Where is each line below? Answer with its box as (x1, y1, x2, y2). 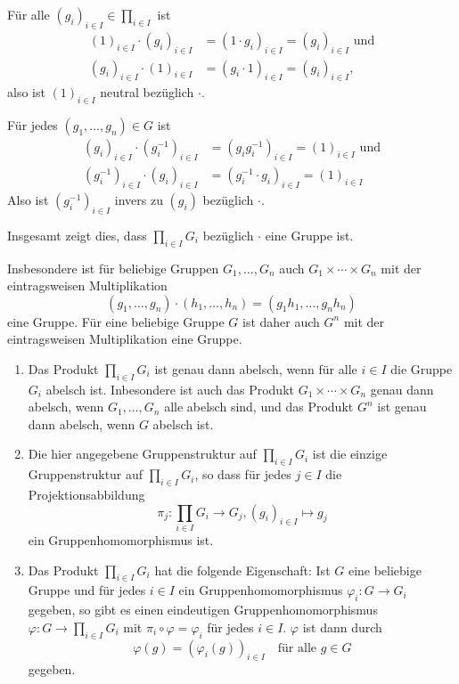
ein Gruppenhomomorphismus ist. (28, 530, 214, 549)
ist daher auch (242, 312, 320, 330)
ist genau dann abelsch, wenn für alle (154, 359, 357, 378)
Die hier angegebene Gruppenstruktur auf (28, 444, 257, 463)
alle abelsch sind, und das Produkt (164, 397, 354, 416)
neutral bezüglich (100, 83, 194, 102)
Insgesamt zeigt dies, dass (7, 225, 147, 244)
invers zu (114, 190, 163, 208)
